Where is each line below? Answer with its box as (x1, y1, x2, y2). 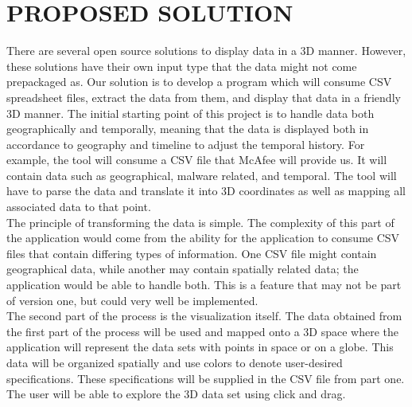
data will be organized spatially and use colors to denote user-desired (6, 354, 343, 370)
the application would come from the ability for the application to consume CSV (6, 229, 400, 246)
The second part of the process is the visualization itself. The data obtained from (6, 307, 402, 324)
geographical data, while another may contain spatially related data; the (6, 260, 359, 277)
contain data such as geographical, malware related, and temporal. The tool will (6, 166, 397, 183)
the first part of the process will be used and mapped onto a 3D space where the (6, 323, 399, 339)
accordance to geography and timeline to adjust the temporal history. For (6, 135, 365, 152)
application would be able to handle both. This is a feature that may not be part (6, 276, 402, 293)
